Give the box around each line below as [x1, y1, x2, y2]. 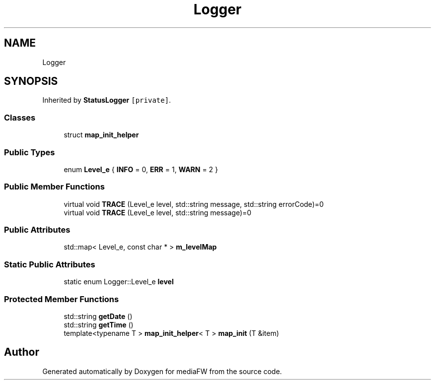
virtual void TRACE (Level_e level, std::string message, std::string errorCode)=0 [64, 199, 324, 208]
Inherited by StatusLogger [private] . [42, 96, 171, 105]
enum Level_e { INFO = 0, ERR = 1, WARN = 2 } [64, 165, 218, 174]
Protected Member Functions [4, 294, 119, 304]
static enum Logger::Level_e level [64, 277, 174, 286]
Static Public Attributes [4, 259, 95, 269]
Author [4, 346, 39, 359]
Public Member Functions [4, 182, 105, 192]
